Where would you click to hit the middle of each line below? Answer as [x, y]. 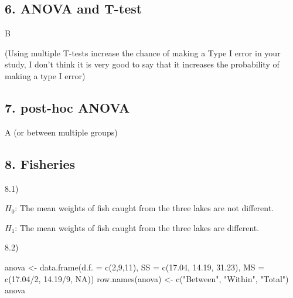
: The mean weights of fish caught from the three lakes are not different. [144, 208]
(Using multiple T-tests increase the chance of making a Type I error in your [143, 53]
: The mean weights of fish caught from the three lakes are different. [137, 227]
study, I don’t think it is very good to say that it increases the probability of [142, 64]
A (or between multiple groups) [61, 132]
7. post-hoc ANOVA [67, 107]
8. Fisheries [40, 163]
